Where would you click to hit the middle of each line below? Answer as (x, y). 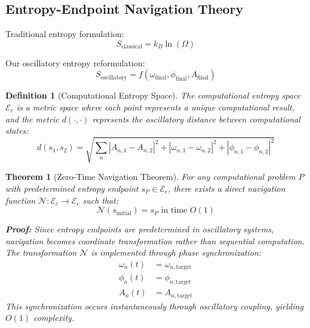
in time (174, 211)
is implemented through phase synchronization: (176, 252)
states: (17, 131)
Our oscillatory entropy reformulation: (75, 62)
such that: (101, 200)
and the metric (32, 119)
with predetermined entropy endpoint (72, 188)
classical (132, 47)
